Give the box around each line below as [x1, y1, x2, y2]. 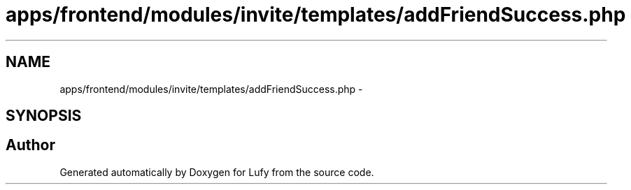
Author [6, 136, 55, 154]
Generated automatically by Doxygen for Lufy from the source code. [59, 166, 374, 178]
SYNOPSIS [6, 107, 82, 125]
